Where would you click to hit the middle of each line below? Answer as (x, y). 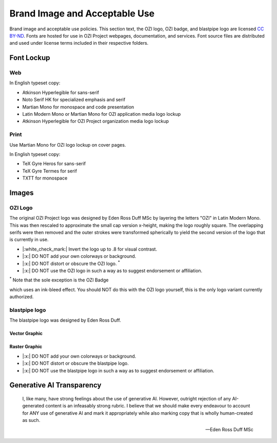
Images (22, 193)
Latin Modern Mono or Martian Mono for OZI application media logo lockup (102, 114)
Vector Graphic (26, 333)
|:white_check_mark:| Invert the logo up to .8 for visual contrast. (90, 249)
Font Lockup (30, 58)
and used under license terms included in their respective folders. (79, 43)
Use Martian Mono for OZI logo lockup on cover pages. (68, 145)
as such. (31, 420)
